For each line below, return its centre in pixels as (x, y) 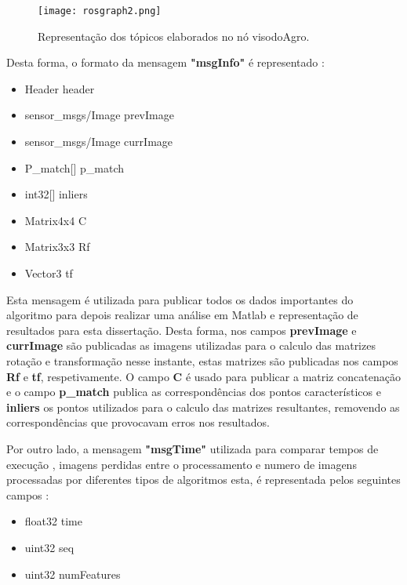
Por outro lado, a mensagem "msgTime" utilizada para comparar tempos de (193, 448)
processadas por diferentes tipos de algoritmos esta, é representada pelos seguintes (203, 480)
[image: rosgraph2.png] (100, 11)
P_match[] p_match (74, 167)
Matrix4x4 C (56, 220)
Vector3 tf (49, 273)
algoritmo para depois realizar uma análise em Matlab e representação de (182, 315)
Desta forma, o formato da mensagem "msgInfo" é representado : (165, 62)
